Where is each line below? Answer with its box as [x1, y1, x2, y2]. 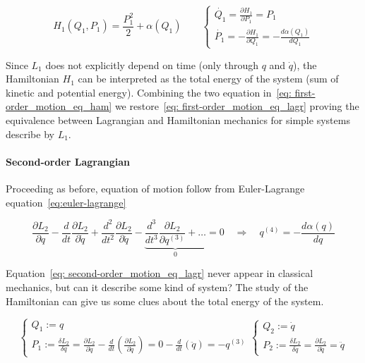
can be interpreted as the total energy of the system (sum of [78, 71, 339, 86]
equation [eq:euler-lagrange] [6, 195, 126, 209]
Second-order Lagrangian [6, 154, 131, 168]
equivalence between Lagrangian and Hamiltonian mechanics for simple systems [6, 112, 350, 127]
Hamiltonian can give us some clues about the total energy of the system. [6, 293, 324, 308]
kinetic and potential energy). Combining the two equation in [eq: [6, 85, 292, 99]
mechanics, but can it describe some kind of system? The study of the [6, 280, 309, 295]
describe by [6, 126, 54, 141]
